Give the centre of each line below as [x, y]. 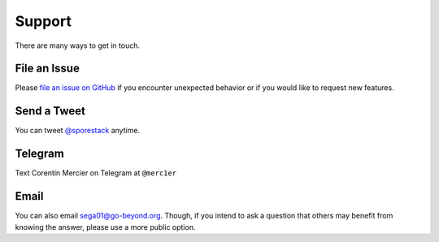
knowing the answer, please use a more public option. [105, 227]
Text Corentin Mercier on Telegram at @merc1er [96, 173]
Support [43, 21]
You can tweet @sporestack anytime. [78, 131]
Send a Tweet [50, 111]
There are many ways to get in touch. [77, 45]
